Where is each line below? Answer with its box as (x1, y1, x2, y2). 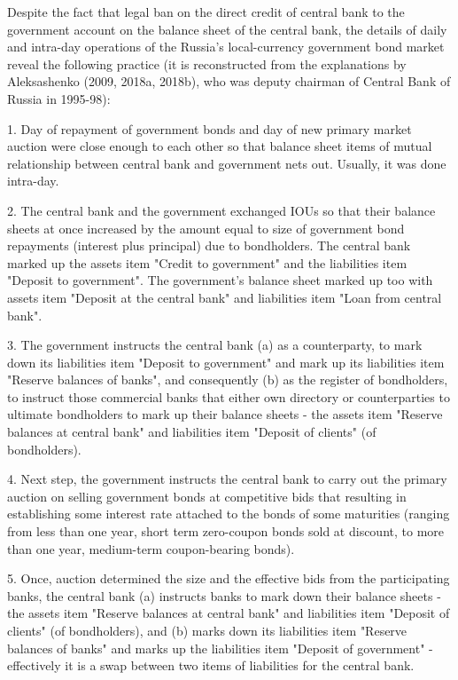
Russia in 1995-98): (7, 89, 111, 107)
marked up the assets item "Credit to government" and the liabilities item (7, 253, 408, 272)
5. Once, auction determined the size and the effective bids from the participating (7, 569, 450, 588)
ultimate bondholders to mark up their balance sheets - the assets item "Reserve (7, 405, 443, 423)
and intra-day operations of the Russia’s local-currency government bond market (7, 37, 445, 56)
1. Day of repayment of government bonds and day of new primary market (7, 119, 412, 138)
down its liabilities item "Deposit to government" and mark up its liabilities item (7, 352, 445, 371)
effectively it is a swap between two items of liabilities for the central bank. (7, 656, 415, 675)
